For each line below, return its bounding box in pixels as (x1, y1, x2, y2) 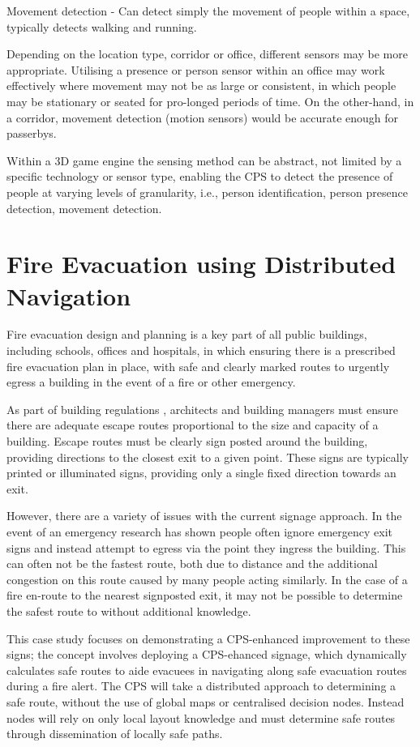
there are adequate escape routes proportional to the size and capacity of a (6, 416, 379, 433)
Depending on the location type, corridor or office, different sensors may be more (6, 45, 408, 62)
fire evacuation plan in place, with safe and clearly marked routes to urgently (6, 357, 390, 374)
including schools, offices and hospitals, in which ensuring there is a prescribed (6, 342, 396, 359)
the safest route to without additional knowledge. (6, 602, 251, 619)
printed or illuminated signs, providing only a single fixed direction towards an (6, 464, 396, 481)
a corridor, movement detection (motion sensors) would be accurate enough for (6, 109, 399, 126)
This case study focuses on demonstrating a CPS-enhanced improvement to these (6, 630, 410, 647)
